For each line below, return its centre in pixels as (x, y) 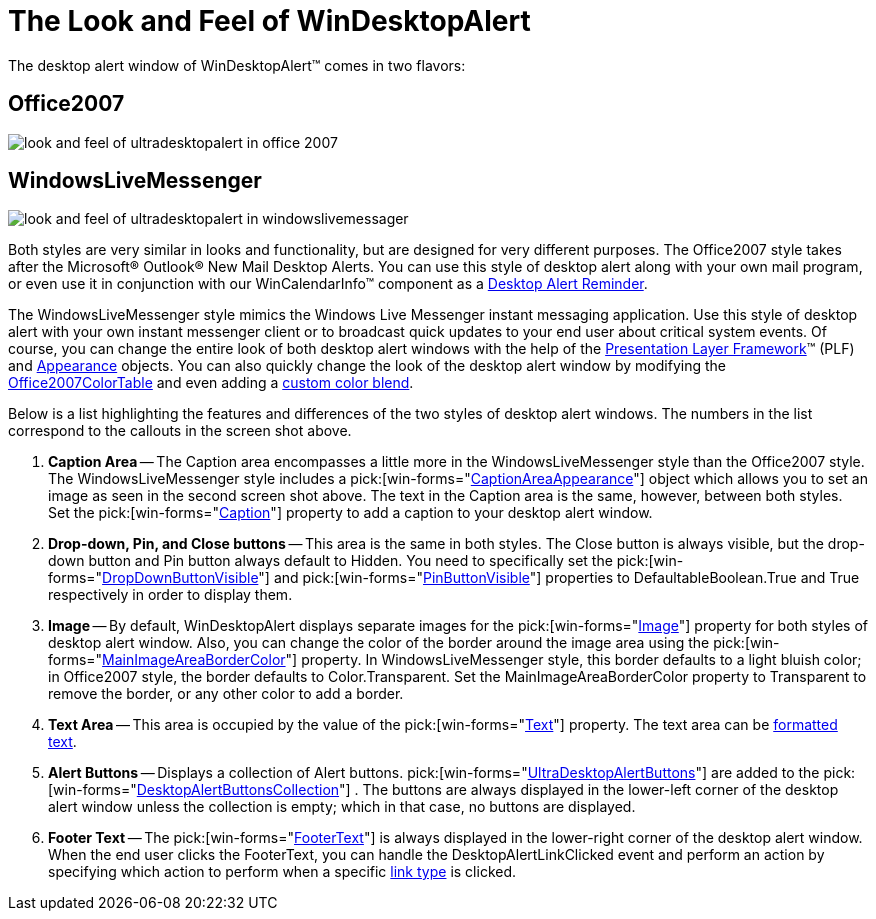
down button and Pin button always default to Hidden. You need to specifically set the (330, 561)
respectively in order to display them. (170, 595)
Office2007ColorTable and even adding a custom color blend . (211, 383)
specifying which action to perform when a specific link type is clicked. (282, 872)
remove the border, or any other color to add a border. (226, 694)
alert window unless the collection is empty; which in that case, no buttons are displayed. (342, 807)
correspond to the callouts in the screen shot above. (180, 431)
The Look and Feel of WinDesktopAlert (269, 21)
